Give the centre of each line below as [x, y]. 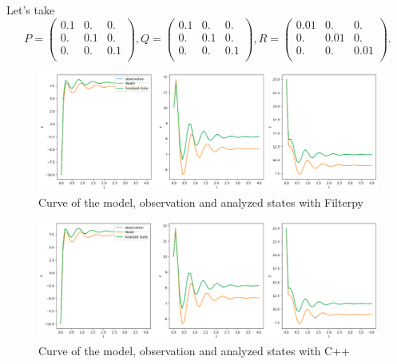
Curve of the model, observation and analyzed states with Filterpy [201, 202]
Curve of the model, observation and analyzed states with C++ [194, 351]
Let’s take [31, 10]
